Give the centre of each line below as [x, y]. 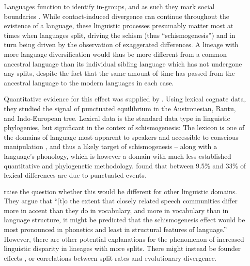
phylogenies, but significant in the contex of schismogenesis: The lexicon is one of [124, 127]
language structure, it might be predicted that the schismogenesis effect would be [125, 220]
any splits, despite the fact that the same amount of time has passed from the [119, 73]
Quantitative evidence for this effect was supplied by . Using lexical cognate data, [125, 99]
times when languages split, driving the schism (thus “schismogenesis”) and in [120, 35]
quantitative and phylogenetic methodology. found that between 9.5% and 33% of [125, 165]
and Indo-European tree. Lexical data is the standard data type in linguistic [117, 118]
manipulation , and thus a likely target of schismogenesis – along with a [110, 146]
